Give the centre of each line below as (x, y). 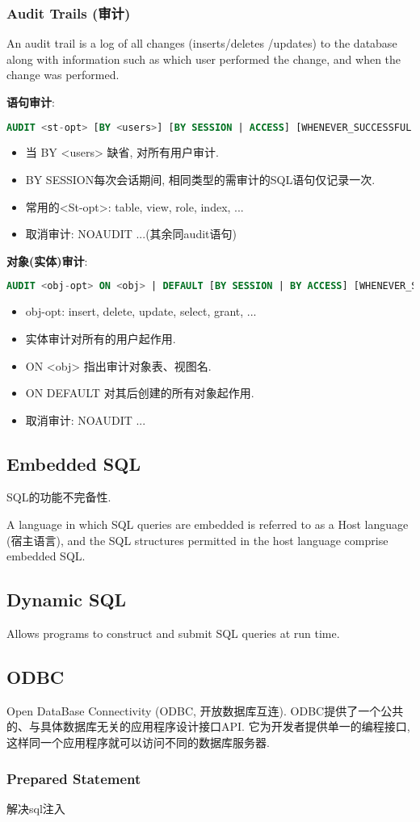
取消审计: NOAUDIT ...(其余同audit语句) (131, 234)
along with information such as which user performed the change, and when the (204, 59)
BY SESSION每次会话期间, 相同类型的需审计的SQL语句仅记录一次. (200, 180)
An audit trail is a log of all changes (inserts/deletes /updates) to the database (202, 43)
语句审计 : (31, 102)
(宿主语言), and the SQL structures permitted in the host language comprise (197, 540)
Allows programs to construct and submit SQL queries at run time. (173, 633)
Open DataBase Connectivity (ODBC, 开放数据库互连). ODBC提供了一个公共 (205, 710)
